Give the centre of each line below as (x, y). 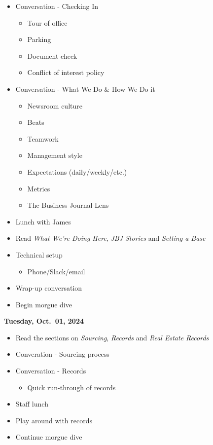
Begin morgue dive (44, 304)
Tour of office (47, 22)
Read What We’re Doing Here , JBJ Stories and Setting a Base (110, 238)
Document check (52, 56)
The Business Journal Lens (68, 205)
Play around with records (54, 420)
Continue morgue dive (49, 437)
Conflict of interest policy (66, 72)
